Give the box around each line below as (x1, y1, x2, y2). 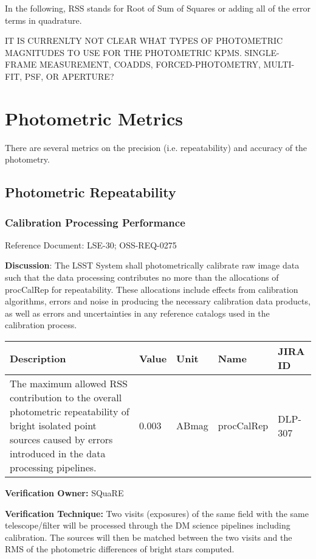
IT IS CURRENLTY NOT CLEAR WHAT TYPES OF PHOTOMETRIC (5, 34, 283, 47)
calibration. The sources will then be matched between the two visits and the (5, 530, 292, 543)
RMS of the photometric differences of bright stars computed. (5, 543, 235, 555)
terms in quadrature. (5, 13, 82, 26)
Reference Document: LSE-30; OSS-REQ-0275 (5, 238, 177, 251)
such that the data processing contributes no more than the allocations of (5, 271, 279, 284)
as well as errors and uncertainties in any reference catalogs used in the (5, 306, 270, 319)
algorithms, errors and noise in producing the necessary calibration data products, (5, 295, 311, 308)
